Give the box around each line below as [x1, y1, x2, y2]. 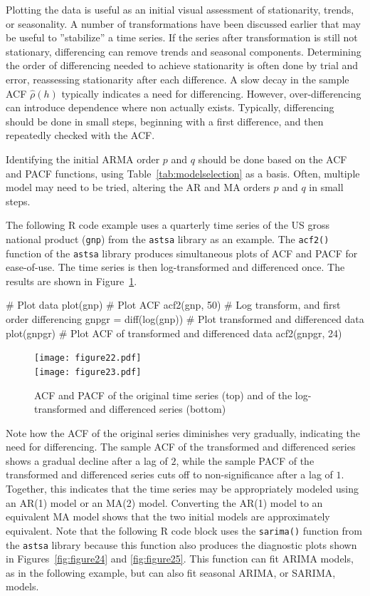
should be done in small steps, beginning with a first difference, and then [6, 113, 324, 128]
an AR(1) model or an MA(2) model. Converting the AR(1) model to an [6, 495, 323, 510]
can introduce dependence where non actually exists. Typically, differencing [6, 100, 334, 115]
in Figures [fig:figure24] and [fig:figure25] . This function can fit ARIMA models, [6, 551, 354, 566]
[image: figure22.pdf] [34, 353, 142, 364]
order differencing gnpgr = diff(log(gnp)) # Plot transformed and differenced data [6, 312, 364, 326]
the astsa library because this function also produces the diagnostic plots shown [6, 537, 357, 552]
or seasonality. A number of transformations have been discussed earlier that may [6, 16, 361, 31]
